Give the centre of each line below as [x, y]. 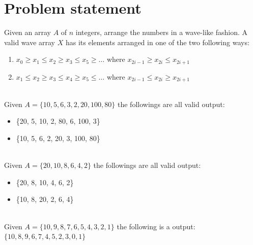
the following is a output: [156, 226]
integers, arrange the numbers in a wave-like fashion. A [161, 32]
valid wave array [30, 42]
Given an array [27, 32]
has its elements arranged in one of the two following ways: [157, 42]
